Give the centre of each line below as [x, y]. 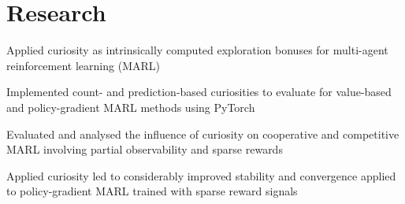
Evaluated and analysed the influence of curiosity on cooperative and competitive [203, 134]
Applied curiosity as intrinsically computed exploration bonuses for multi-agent [197, 50]
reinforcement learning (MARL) [83, 65]
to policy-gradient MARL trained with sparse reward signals [152, 191]
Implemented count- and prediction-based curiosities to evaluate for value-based [199, 92]
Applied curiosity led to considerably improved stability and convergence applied [201, 175]
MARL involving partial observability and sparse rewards [145, 149]
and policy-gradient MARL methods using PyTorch [131, 107]
